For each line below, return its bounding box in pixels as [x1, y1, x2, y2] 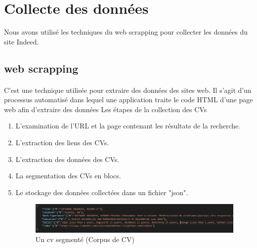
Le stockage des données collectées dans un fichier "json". [15, 187, 188, 197]
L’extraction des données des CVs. [15, 154, 120, 164]
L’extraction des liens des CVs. [15, 137, 109, 148]
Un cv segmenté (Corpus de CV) [35, 234, 134, 245]
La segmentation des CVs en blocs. [15, 170, 121, 181]
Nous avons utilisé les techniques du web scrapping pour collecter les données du [4, 27, 248, 37]
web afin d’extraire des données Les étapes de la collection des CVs [4, 104, 207, 114]
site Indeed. [4, 36, 39, 46]
